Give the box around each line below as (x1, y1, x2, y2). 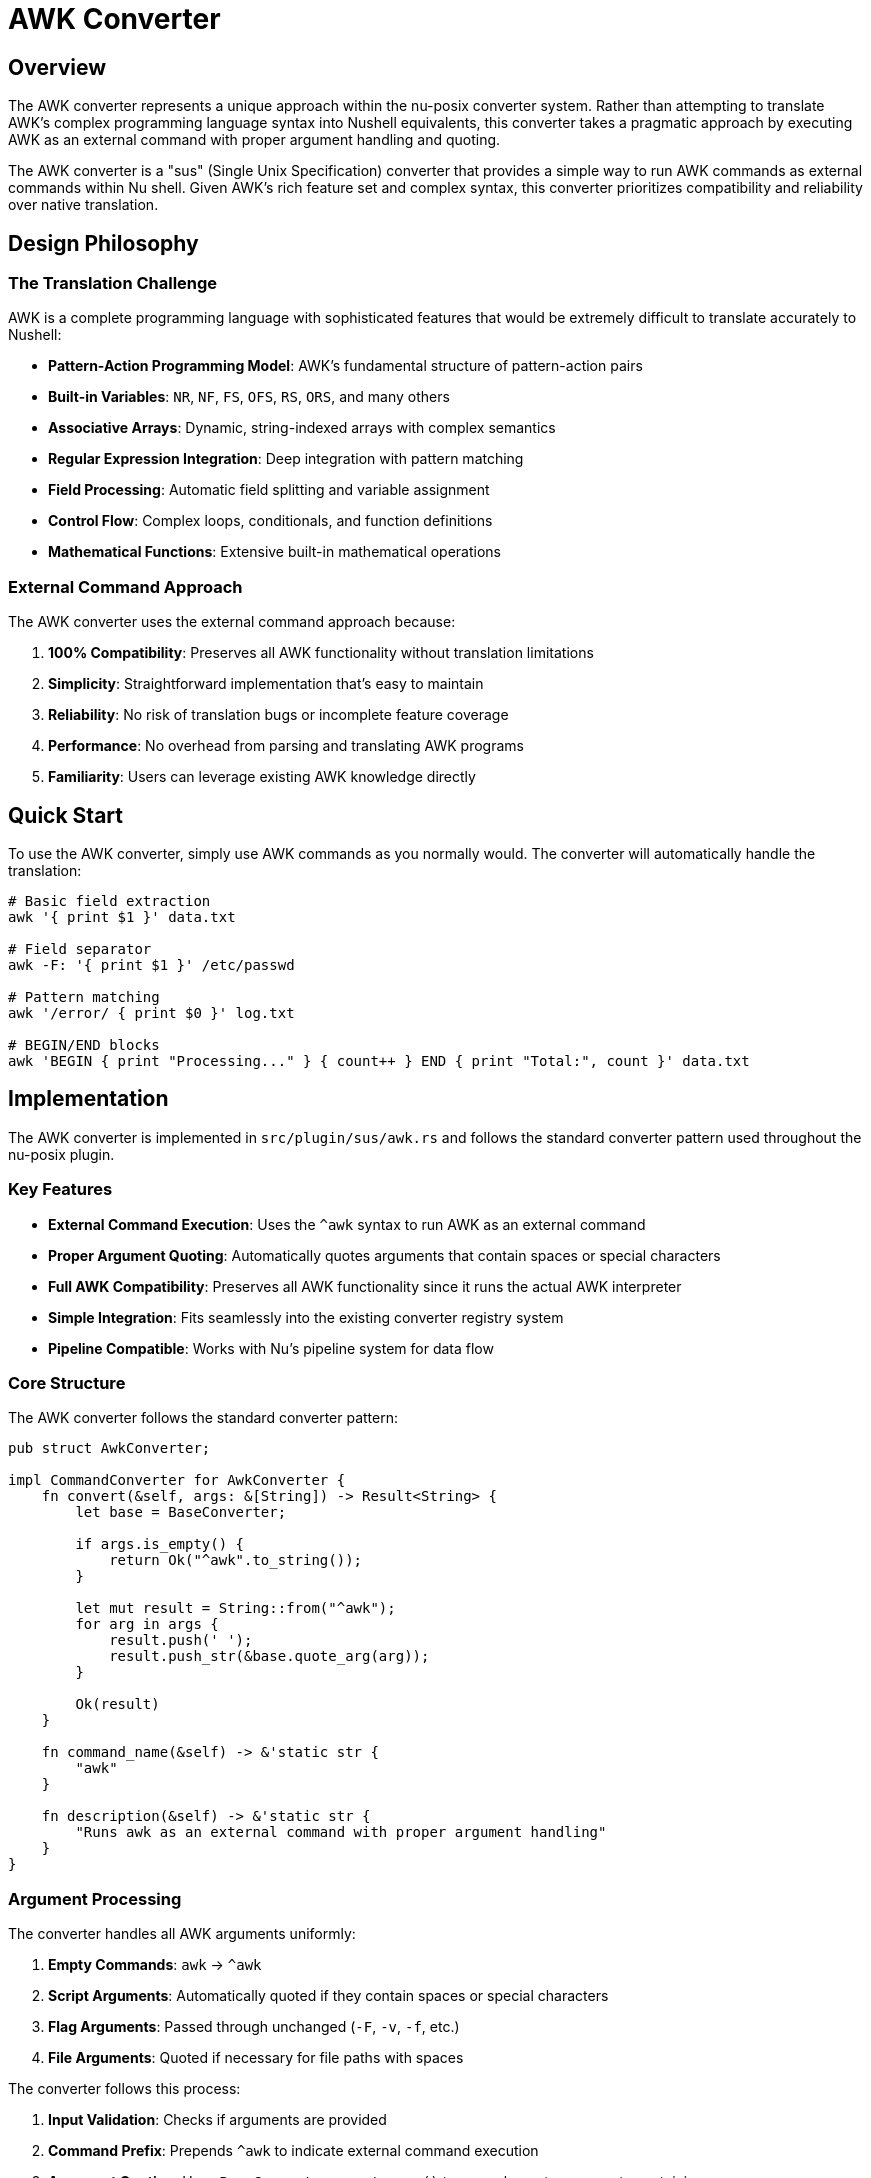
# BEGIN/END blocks (8, 1036, 160, 1053)
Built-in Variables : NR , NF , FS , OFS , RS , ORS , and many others (48, 388, 450, 406)
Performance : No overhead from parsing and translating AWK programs (48, 737, 524, 755)
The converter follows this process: (8, 2080, 241, 2098)
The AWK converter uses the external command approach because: (8, 613, 456, 631)
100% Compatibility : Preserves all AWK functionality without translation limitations (48, 644, 594, 662)
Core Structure (8, 1372, 126, 1393)
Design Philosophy (8, 230, 199, 256)
